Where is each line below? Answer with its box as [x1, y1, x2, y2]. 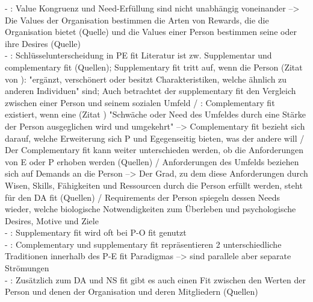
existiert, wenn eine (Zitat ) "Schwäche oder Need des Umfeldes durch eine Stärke [5, 108, 306, 121]
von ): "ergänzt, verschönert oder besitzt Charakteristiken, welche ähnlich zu [5, 72, 287, 85]
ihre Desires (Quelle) [5, 37, 81, 49]
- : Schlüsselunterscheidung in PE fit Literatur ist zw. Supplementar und [5, 49, 272, 61]
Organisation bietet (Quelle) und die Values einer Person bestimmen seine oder [5, 25, 297, 38]
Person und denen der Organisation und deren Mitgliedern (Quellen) [5, 285, 258, 298]
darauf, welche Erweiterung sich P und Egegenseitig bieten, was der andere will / [5, 131, 305, 144]
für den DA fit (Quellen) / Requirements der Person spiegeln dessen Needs [5, 190, 280, 203]
